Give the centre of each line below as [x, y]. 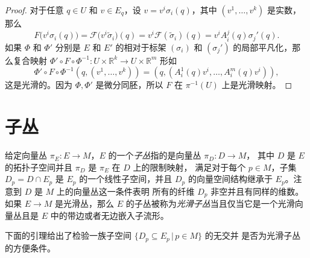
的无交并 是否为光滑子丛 [253, 235]
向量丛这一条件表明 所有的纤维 [134, 191]
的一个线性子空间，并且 [126, 179]
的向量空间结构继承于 [230, 179]
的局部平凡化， [263, 47]
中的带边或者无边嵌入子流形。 [109, 215]
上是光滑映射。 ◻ [257, 85]
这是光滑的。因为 [39, 85]
